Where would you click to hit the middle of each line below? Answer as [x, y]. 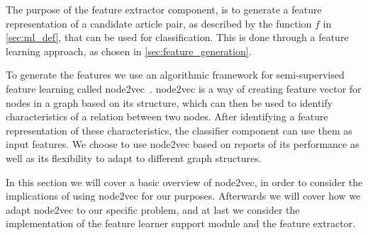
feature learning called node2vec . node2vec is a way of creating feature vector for [184, 88]
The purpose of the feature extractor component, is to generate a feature [164, 9]
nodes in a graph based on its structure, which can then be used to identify [169, 102]
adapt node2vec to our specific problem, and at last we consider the [153, 209]
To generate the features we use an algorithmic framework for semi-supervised [175, 75]
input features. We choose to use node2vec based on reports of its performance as [183, 144]
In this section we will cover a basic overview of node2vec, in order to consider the [184, 182]
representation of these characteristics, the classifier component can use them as [179, 130]
